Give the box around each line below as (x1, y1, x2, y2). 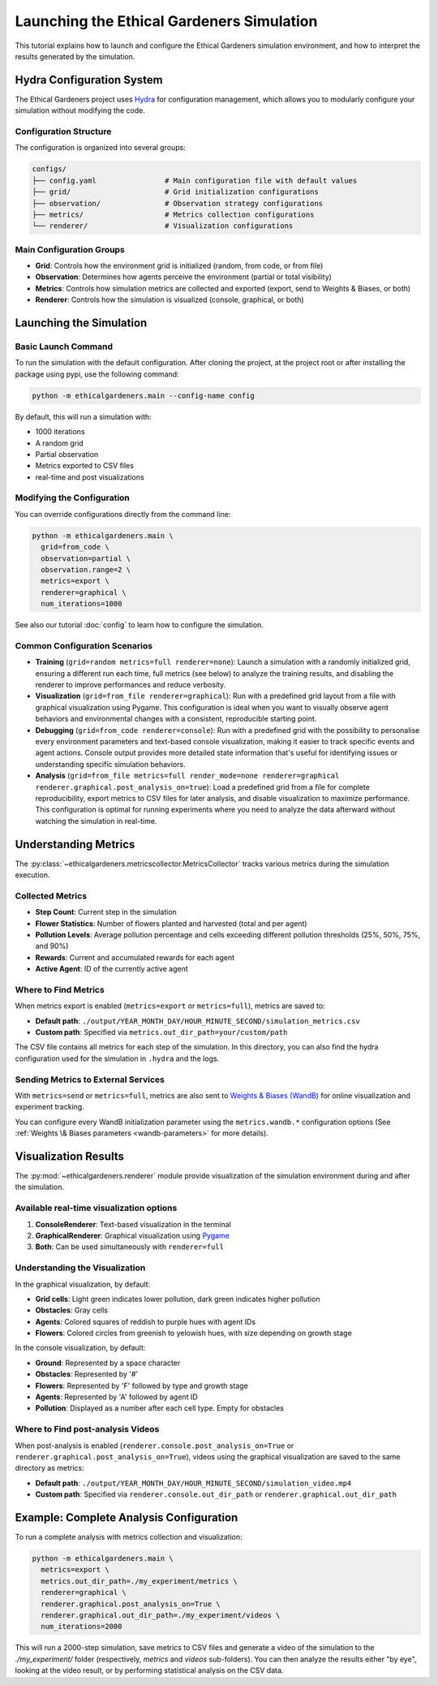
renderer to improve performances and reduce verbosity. (35, 680, 226, 690)
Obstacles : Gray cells (35, 1305, 109, 1315)
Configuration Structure (15, 126, 112, 137)
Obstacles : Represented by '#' (35, 1369, 139, 1379)
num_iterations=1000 (41, 599, 122, 609)
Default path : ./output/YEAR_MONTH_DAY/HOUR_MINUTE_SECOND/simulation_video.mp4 (35, 1478, 352, 1488)
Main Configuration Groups (15, 243, 125, 255)
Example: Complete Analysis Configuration (15, 1510, 238, 1524)
